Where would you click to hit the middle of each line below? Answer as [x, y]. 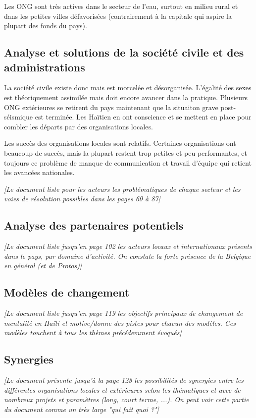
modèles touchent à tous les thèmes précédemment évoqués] [93, 332]
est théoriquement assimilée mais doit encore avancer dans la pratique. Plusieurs [126, 97]
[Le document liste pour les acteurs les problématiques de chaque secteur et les [122, 189]
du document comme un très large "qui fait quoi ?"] [81, 409]
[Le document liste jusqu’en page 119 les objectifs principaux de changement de [124, 313]
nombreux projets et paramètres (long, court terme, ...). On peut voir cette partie [127, 399]
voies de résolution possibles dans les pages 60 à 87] [82, 199]
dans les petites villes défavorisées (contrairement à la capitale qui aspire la [118, 16]
